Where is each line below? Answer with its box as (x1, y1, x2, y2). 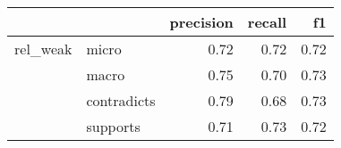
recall (247, 12, 287, 32)
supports (86, 116, 141, 136)
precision (169, 12, 234, 32)
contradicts (86, 90, 156, 111)
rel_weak (14, 38, 72, 59)
